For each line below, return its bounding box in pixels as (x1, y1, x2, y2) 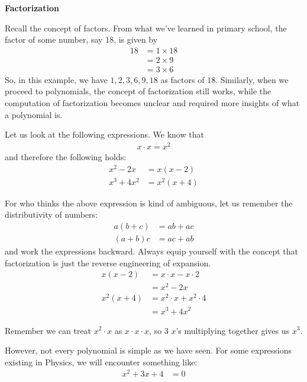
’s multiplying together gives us (176, 324, 290, 336)
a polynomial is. (5, 108, 63, 120)
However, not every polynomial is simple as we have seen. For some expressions (5, 344, 292, 356)
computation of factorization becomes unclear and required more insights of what (5, 97, 300, 109)
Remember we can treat (5, 324, 92, 336)
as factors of (160, 73, 205, 85)
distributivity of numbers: (5, 208, 98, 221)
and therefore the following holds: (5, 150, 127, 163)
